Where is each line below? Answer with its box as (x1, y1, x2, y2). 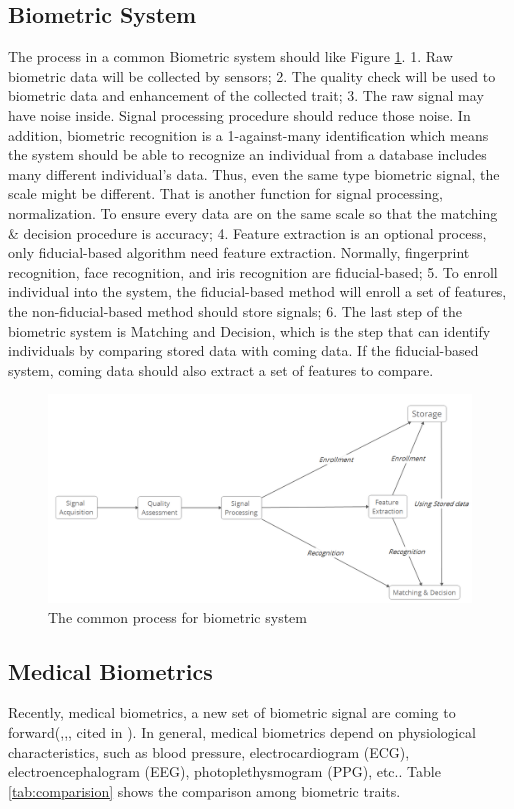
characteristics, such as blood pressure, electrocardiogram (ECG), (8, 741, 410, 762)
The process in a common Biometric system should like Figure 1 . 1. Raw (8, 46, 453, 67)
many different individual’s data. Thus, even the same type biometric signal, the (8, 163, 500, 184)
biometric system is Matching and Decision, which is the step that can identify (8, 320, 491, 341)
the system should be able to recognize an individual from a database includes (8, 144, 487, 165)
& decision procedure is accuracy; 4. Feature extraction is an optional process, (8, 222, 487, 243)
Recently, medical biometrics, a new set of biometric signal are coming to (8, 702, 456, 723)
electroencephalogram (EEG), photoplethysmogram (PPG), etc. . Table (8, 761, 441, 782)
